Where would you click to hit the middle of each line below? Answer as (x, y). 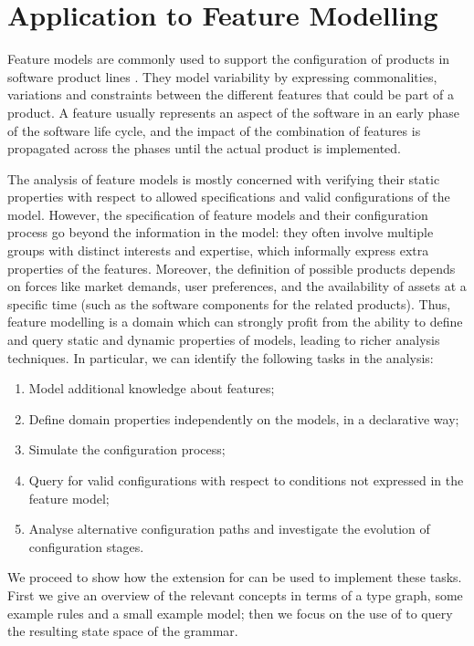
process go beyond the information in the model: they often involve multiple (221, 232)
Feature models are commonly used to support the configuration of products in (229, 59)
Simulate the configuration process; (127, 449)
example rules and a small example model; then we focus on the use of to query (230, 613)
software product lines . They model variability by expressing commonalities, (222, 76)
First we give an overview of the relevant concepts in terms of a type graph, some (235, 594)
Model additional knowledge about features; (152, 388)
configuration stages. (86, 546)
